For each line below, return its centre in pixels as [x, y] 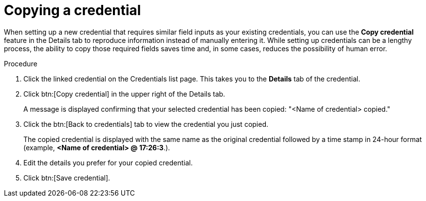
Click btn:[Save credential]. [67, 178]
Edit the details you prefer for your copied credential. [108, 162]
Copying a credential [73, 10]
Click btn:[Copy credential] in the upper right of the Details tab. [124, 94]
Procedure [21, 63]
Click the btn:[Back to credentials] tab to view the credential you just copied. [146, 124]
